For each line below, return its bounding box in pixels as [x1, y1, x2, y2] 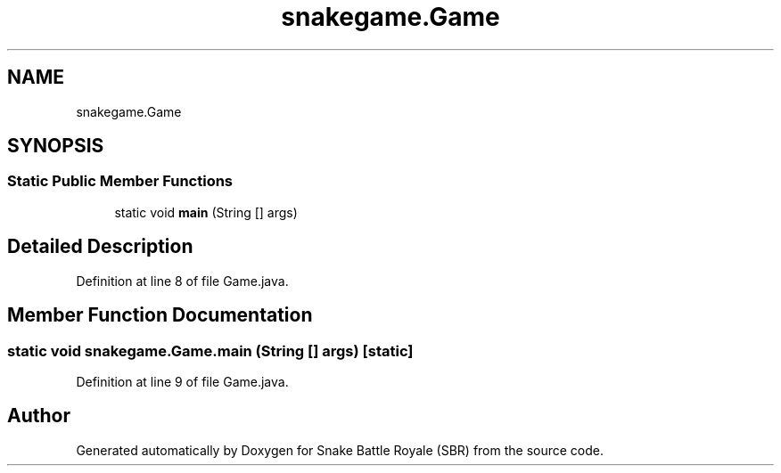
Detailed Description [7, 235, 193, 258]
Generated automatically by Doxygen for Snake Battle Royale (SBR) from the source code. [76, 442, 604, 458]
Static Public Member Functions [7, 172, 234, 191]
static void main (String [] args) [114, 204, 298, 220]
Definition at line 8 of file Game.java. [76, 273, 289, 289]
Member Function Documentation [7, 304, 313, 327]
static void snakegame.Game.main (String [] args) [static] [7, 341, 414, 360]
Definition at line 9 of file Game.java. [76, 373, 289, 389]
